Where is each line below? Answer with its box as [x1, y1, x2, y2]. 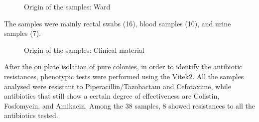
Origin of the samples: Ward [24, 1, 111, 11]
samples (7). [4, 28, 41, 38]
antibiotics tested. [4, 110, 58, 121]
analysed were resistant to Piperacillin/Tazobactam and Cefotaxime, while [4, 81, 231, 91]
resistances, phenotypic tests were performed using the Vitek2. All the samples [4, 71, 244, 81]
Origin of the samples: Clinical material [24, 44, 144, 55]
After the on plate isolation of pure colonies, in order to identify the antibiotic [4, 61, 243, 72]
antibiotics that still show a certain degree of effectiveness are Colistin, [4, 91, 220, 101]
